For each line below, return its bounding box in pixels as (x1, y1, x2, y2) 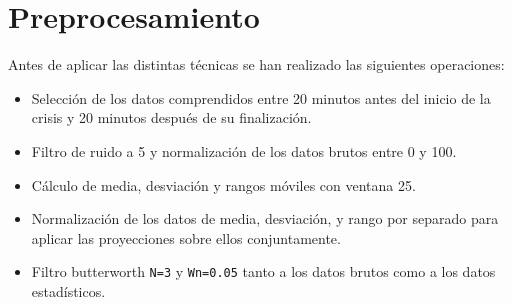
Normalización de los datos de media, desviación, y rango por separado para (31, 208, 499, 229)
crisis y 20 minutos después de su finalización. (31, 107, 312, 128)
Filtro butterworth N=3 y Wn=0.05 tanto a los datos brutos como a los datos (31, 261, 496, 282)
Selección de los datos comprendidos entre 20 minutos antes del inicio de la (31, 87, 491, 108)
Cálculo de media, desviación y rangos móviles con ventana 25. (31, 174, 416, 195)
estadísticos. (31, 280, 106, 301)
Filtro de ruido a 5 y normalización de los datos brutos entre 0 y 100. (31, 140, 457, 161)
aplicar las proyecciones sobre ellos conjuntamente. (31, 227, 341, 248)
